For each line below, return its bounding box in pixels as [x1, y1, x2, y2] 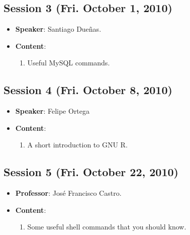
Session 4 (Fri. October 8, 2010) [4, 82, 172, 98]
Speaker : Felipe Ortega [15, 106, 90, 116]
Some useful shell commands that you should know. [27, 221, 186, 232]
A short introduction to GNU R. [27, 139, 128, 150]
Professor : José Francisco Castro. [15, 188, 122, 198]
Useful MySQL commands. [27, 57, 110, 68]
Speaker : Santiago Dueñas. [15, 24, 102, 34]
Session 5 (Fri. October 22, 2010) [4, 164, 178, 180]
